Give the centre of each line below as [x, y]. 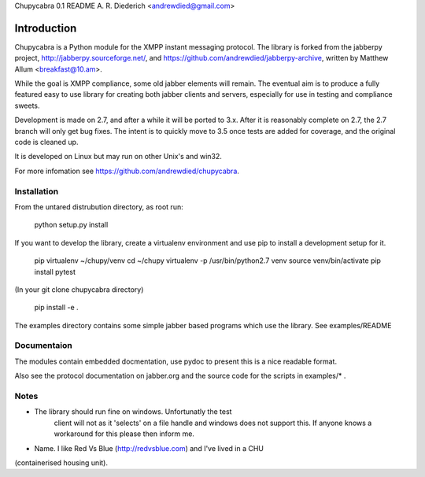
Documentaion [43, 346]
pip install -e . [56, 308]
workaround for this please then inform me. [124, 434]
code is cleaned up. [46, 142]
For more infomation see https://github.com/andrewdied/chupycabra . [127, 171]
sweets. [27, 105]
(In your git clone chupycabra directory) [79, 289]
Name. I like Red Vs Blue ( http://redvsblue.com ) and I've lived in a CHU [149, 448]
